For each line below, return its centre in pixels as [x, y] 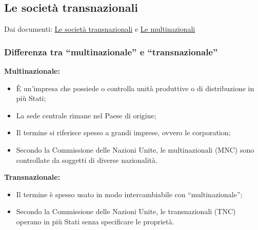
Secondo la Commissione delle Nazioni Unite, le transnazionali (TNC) [126, 211]
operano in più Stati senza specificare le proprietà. [95, 221]
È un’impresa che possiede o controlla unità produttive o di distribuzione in [135, 88]
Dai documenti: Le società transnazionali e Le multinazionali [100, 29]
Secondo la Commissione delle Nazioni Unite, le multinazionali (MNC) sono [135, 149]
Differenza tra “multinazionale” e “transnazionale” [111, 51]
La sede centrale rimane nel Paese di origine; [86, 115]
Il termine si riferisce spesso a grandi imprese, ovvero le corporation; [123, 132]
